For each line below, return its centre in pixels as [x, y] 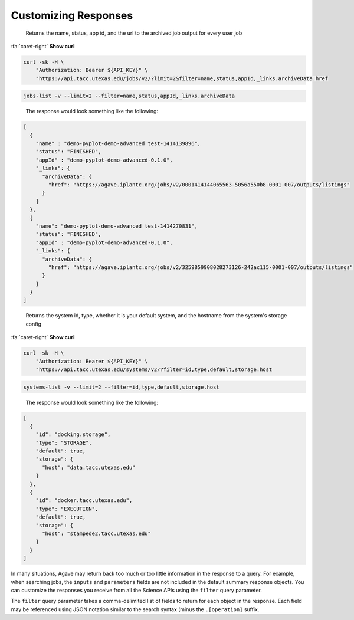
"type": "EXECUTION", [67, 509]
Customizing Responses [72, 15]
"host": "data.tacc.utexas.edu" [89, 467]
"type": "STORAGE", [64, 443]
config [33, 324]
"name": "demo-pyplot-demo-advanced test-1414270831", [117, 226]
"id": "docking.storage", [73, 434]
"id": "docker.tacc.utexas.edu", [84, 501]
